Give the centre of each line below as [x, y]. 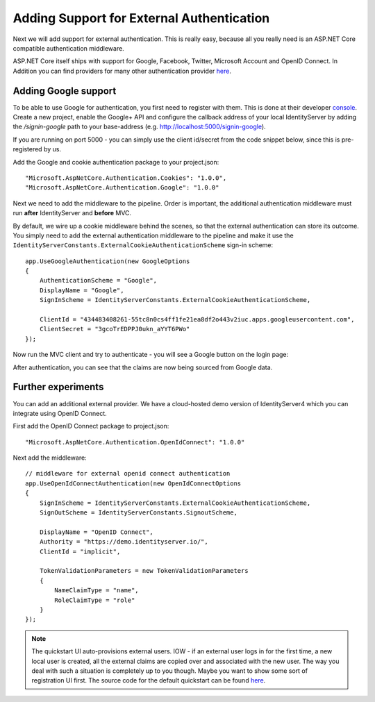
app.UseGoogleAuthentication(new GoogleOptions [108, 261]
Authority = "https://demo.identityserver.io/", [124, 542]
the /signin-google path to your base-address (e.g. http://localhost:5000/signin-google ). [140, 127]
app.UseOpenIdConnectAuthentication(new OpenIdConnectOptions [133, 483]
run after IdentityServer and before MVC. [72, 213]
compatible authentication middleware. [68, 48]
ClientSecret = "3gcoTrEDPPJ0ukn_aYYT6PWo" [115, 329]
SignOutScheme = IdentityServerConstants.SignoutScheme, [138, 513]
